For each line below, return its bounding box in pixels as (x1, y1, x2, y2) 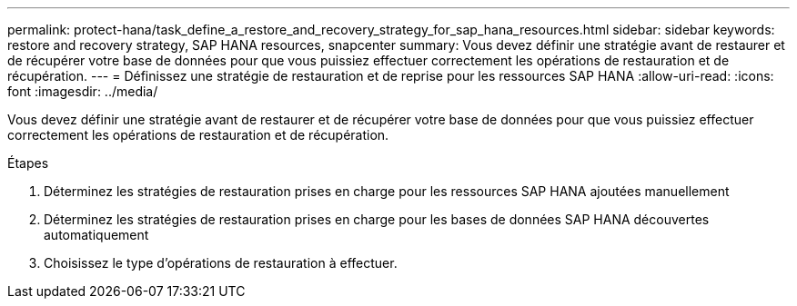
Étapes (7, 155, 49, 171)
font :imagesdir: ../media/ (7, 84, 158, 99)
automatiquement (44, 227, 149, 242)
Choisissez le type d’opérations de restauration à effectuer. (44, 255, 398, 271)
